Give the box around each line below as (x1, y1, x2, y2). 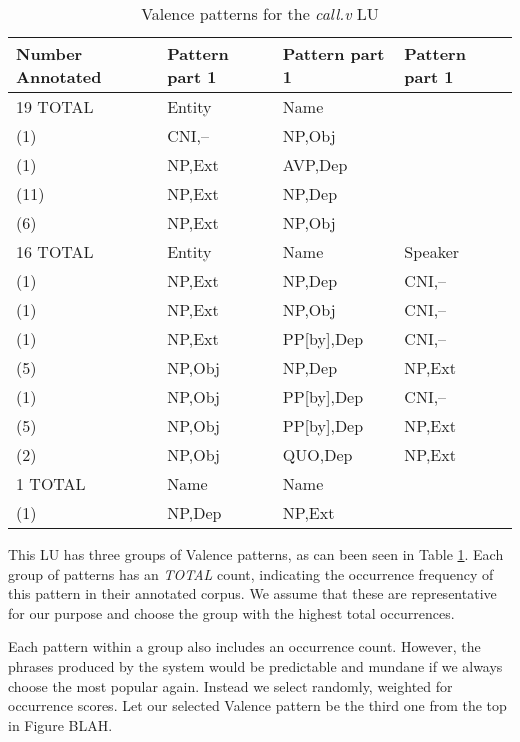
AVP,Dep (282, 153, 348, 176)
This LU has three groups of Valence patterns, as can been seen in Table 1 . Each (8, 544, 504, 564)
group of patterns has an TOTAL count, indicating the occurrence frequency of (8, 563, 494, 584)
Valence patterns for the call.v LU (141, 2, 379, 25)
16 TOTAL (16, 240, 94, 263)
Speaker (404, 240, 460, 263)
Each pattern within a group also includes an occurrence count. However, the (8, 636, 481, 657)
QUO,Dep (282, 443, 353, 466)
